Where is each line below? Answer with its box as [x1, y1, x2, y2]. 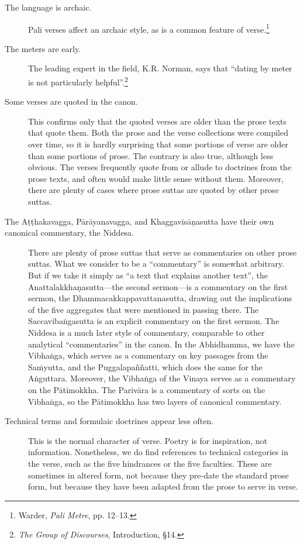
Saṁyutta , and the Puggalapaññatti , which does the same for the [28, 360, 263, 373]
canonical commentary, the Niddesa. [5, 226, 134, 239]
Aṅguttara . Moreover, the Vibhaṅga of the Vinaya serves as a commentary [28, 372, 296, 384]
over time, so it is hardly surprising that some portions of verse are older [28, 138, 288, 150]
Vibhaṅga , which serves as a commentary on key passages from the [28, 349, 268, 361]
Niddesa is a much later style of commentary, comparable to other [28, 326, 265, 338]
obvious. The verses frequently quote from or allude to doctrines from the [28, 161, 292, 173]
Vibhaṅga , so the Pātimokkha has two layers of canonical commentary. [28, 395, 282, 407]
